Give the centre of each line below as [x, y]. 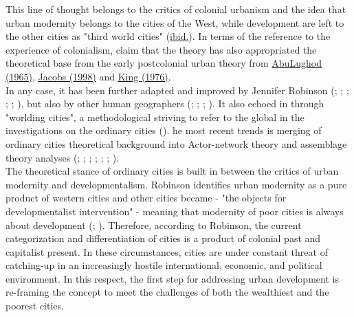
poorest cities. [35, 306]
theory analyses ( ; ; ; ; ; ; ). [63, 157]
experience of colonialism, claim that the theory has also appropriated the [161, 49]
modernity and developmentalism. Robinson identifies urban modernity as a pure [176, 184]
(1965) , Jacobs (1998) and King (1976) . [88, 76]
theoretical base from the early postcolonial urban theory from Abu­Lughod [164, 63]
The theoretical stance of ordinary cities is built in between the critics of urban [172, 171]
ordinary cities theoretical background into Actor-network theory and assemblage [176, 143]
